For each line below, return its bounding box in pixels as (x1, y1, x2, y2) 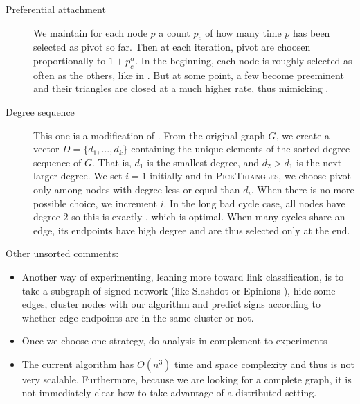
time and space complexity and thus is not (174, 356, 354, 371)
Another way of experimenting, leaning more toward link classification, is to (21, 269, 344, 283)
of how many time (205, 25, 282, 39)
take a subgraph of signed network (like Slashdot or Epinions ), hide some (21, 283, 336, 297)
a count (159, 25, 190, 39)
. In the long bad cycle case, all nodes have (163, 195, 345, 210)
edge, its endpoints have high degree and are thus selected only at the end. (33, 222, 350, 237)
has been (293, 25, 330, 39)
